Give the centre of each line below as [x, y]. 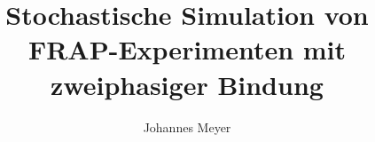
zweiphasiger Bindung [187, 84]
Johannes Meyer [187, 126]
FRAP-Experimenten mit [187, 49]
